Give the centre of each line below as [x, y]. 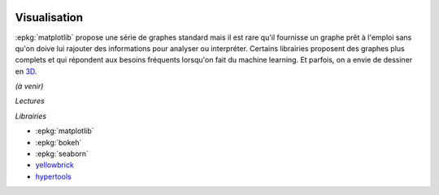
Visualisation [49, 17]
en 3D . [26, 71]
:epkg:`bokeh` [59, 142]
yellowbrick [55, 165]
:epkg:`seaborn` [62, 154]
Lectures [30, 101]
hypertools [54, 176]
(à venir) [29, 86]
